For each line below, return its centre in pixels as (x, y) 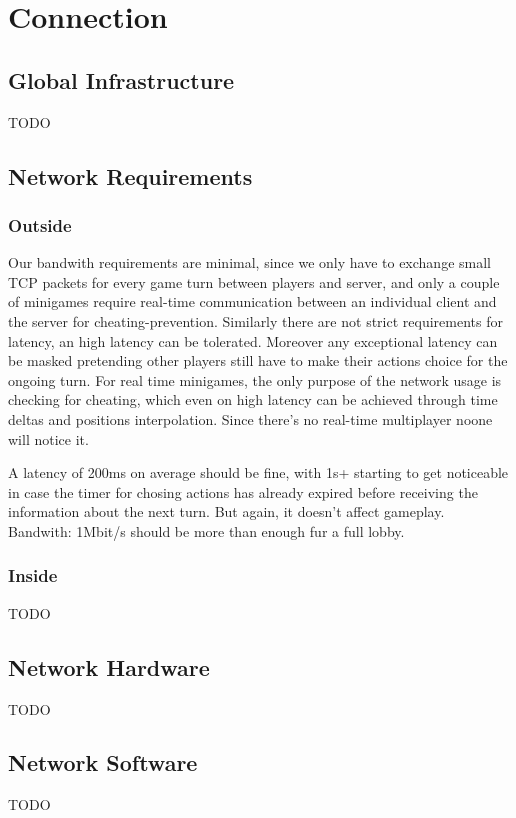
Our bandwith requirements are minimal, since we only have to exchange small (249, 262)
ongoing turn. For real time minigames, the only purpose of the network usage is (255, 379)
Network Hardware (109, 666)
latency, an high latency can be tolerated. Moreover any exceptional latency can (253, 340)
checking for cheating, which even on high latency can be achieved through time (253, 399)
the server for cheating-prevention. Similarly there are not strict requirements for (255, 320)
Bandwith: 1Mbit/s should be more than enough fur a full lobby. (206, 530)
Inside (33, 575)
